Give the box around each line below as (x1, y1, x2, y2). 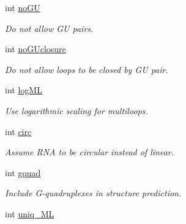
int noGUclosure (5, 42, 66, 55)
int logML (5, 83, 42, 96)
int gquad (5, 166, 41, 179)
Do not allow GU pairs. (5, 21, 94, 34)
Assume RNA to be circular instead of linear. (5, 145, 174, 158)
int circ (5, 125, 32, 137)
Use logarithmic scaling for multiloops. (5, 104, 148, 117)
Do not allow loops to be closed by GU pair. (5, 63, 168, 75)
